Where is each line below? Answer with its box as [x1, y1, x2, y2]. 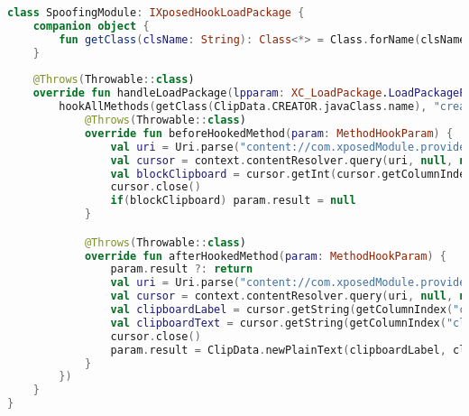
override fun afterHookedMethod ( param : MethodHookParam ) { [84, 249, 446, 263]
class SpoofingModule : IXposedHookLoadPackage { [7, 6, 305, 19]
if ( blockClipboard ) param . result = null [110, 194, 356, 208]
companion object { [32, 19, 150, 32]
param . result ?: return [110, 263, 253, 276]
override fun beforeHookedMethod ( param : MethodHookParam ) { [84, 126, 454, 140]
